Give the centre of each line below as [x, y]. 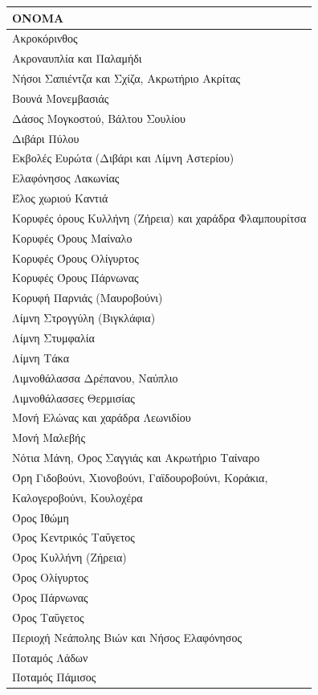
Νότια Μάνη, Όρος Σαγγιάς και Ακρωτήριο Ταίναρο [136, 458]
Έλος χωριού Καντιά [60, 198]
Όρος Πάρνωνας [50, 597]
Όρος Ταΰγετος [48, 617]
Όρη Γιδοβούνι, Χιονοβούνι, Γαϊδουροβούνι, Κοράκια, [140, 477]
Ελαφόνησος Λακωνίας [66, 178]
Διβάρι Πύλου [46, 138]
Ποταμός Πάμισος [54, 677]
